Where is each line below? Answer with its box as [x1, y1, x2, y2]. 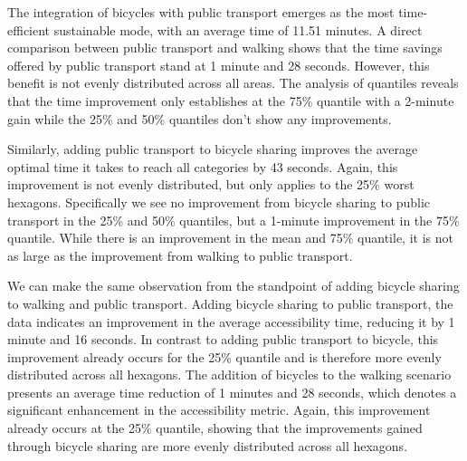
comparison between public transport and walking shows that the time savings [7, 38, 443, 57]
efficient [7, 20, 51, 39]
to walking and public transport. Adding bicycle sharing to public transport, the [7, 293, 453, 312]
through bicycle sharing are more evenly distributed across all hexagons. [7, 436, 408, 455]
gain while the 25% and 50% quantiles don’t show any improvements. [7, 109, 392, 128]
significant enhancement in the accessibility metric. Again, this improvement [7, 400, 431, 419]
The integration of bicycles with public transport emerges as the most [7, 3, 395, 21]
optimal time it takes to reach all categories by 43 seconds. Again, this [7, 157, 398, 176]
